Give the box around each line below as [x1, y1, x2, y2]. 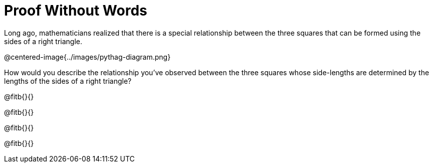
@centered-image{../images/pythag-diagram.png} [4, 52, 171, 61]
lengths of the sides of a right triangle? [4, 76, 132, 85]
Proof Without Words [4, 2, 147, 19]
